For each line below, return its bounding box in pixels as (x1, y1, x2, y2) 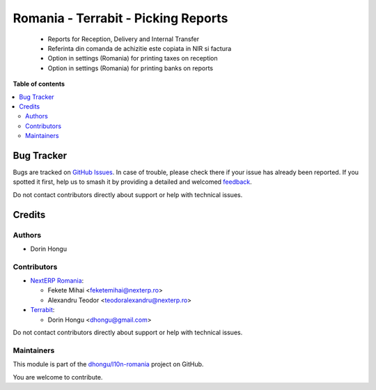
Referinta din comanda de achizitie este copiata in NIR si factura (47, 44, 232, 52)
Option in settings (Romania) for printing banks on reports (47, 63, 214, 72)
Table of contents (13, 80, 65, 88)
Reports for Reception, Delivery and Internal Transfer (47, 35, 200, 43)
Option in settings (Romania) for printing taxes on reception (47, 54, 219, 63)
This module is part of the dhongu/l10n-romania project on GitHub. (13, 360, 204, 368)
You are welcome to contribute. (13, 373, 103, 381)
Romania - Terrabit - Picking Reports (13, 10, 228, 26)
